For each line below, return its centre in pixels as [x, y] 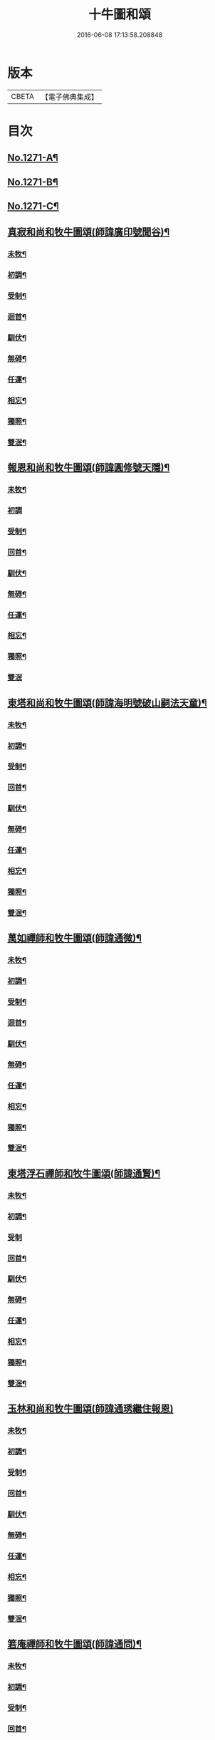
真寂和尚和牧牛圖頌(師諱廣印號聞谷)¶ [89, 232]
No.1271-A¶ [33, 158]
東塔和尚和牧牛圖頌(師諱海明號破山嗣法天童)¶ [107, 703]
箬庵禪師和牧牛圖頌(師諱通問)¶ [75, 1644]
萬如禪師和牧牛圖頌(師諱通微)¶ [75, 938]
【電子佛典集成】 [69, 97]
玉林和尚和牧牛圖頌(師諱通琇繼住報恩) [90, 1408]
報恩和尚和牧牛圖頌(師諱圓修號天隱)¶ [89, 468]
